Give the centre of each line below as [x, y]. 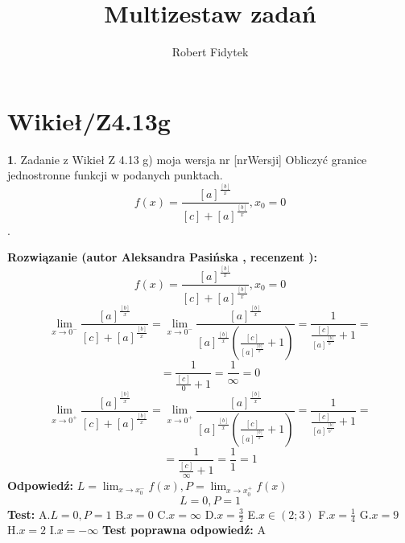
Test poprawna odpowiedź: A [184, 530]
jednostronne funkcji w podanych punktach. [115, 175]
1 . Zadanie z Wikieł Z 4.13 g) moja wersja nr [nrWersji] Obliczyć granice [187, 159]
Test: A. [29, 514]
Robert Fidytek [210, 52]
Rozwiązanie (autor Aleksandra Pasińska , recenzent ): [162, 257]
